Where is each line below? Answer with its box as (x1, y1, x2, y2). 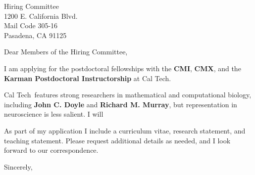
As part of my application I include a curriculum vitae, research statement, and (4, 125, 246, 135)
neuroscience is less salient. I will (4, 109, 103, 119)
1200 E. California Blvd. (4, 10, 78, 21)
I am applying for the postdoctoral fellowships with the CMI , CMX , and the (4, 63, 241, 73)
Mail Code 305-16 (4, 20, 58, 31)
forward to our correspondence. (4, 145, 99, 155)
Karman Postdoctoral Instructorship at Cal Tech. (4, 73, 171, 83)
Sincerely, (4, 161, 33, 172)
